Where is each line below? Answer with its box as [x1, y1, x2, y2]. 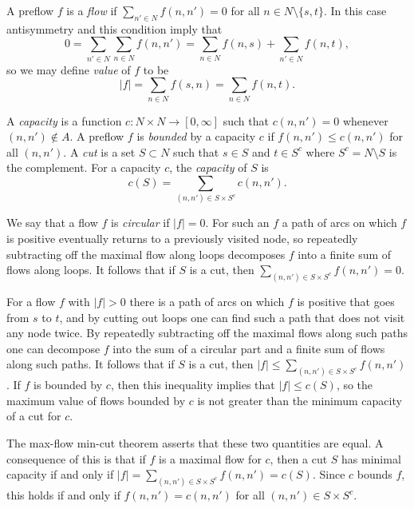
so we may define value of [6, 61, 131, 78]
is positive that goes [297, 292, 395, 309]
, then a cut [270, 450, 328, 467]
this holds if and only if [6, 487, 120, 503]
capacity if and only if [6, 466, 114, 483]
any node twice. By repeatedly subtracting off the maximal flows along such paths [6, 324, 408, 341]
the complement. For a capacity [6, 159, 161, 176]
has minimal [341, 450, 401, 467]
